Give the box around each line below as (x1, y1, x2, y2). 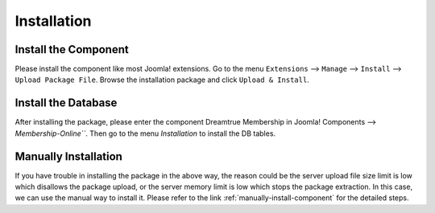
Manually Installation (14, 150, 122, 163)
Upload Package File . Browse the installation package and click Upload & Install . (14, 75, 309, 84)
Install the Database (14, 96, 118, 110)
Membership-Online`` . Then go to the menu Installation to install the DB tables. (14, 129, 276, 138)
